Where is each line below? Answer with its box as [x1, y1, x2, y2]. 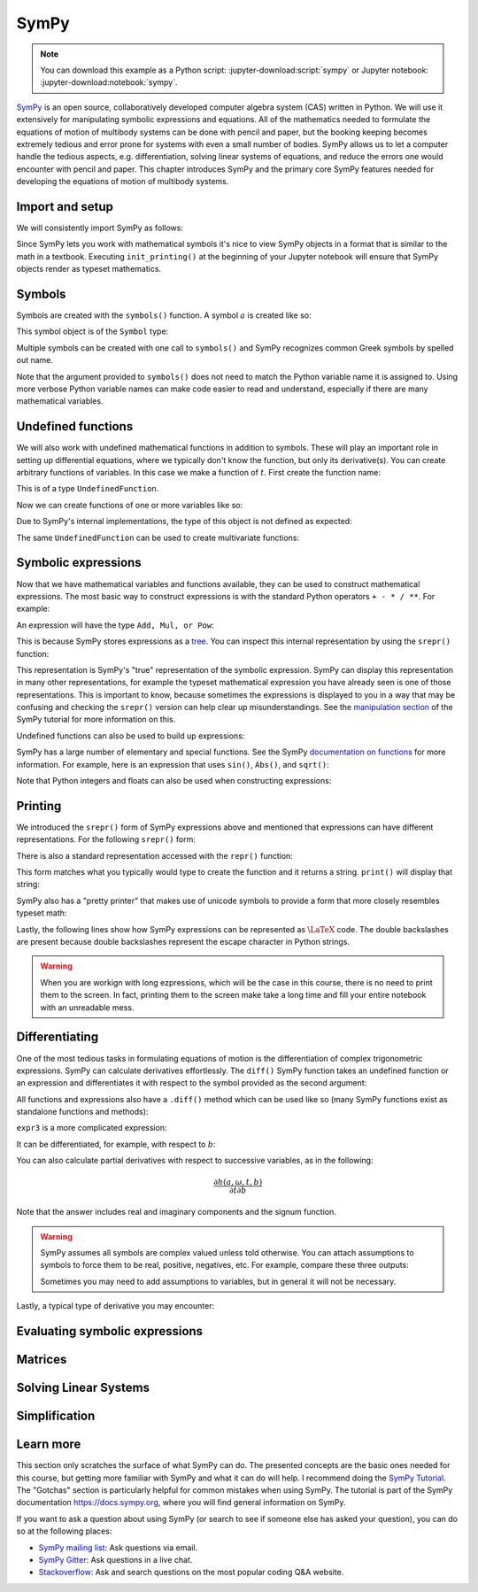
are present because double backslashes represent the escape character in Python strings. [16, 937, 350, 947]
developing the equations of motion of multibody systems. [16, 176, 229, 187]
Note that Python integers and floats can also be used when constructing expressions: [16, 776, 332, 786]
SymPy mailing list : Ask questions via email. [38, 1542, 198, 1553]
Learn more [16, 1437, 81, 1452]
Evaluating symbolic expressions [16, 1324, 204, 1339]
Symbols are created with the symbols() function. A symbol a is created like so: [16, 310, 312, 321]
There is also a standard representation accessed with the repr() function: [16, 850, 294, 861]
